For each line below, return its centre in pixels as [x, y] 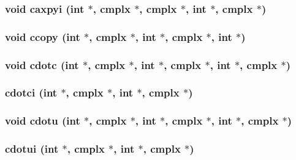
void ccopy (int [43, 36]
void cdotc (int [42, 64]
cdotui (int [32, 149]
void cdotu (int [43, 121]
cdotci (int [31, 93]
